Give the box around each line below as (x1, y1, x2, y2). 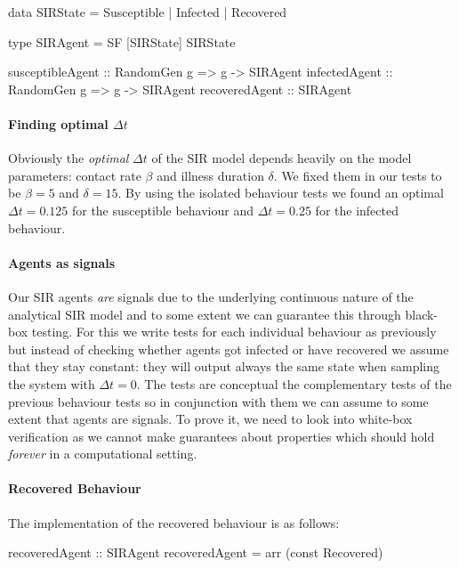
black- (405, 304, 439, 323)
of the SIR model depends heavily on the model (151, 149, 412, 167)
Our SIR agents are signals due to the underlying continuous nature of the (8, 287, 414, 305)
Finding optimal (8, 114, 109, 133)
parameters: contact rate (8, 166, 141, 184)
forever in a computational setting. (8, 444, 197, 463)
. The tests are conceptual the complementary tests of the (136, 374, 452, 393)
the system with (8, 374, 95, 393)
